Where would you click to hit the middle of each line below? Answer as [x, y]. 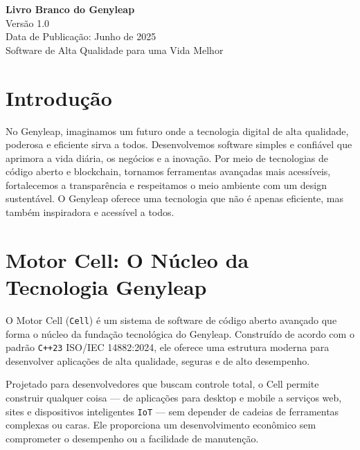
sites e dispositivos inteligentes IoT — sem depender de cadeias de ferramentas [172, 411]
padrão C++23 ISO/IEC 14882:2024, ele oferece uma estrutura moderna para [168, 347]
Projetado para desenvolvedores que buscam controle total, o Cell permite [162, 384]
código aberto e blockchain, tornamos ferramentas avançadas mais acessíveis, [168, 171]
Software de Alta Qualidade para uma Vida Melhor [115, 49]
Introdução [59, 97]
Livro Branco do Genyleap [70, 9]
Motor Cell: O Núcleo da [127, 259]
